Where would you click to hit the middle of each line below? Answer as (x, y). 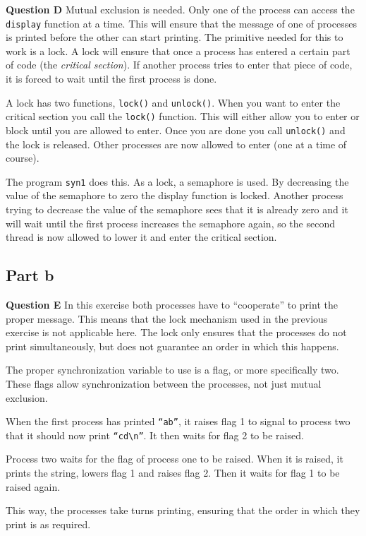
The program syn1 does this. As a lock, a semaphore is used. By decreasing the (177, 181)
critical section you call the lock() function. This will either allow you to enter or (183, 116)
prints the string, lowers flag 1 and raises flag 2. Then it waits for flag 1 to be (173, 473)
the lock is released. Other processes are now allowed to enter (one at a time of (176, 144)
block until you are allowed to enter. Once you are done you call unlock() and (176, 130)
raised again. (33, 486)
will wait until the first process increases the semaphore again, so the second (170, 223)
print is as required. (48, 524)
